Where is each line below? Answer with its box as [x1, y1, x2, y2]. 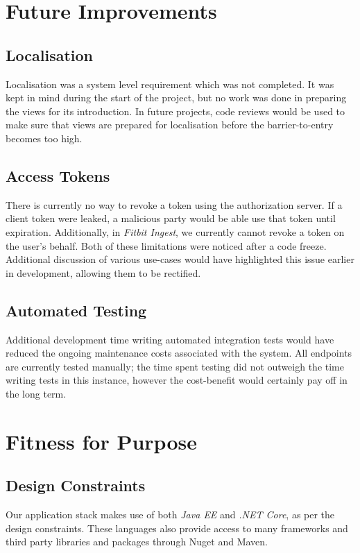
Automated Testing [6, 299, 147, 321]
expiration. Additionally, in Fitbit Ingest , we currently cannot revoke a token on [6, 224, 345, 239]
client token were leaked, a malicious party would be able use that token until [6, 211, 336, 226]
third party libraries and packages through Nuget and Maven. [6, 534, 268, 549]
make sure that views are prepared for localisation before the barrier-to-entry [6, 117, 334, 132]
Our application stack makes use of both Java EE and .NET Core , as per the [6, 507, 335, 522]
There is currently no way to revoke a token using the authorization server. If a [6, 197, 343, 212]
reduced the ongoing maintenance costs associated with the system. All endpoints [6, 346, 352, 360]
